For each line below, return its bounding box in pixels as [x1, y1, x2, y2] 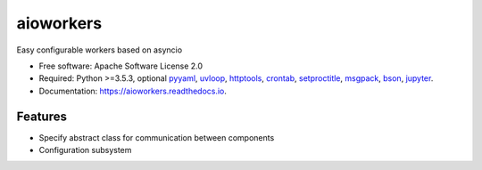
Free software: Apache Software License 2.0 [38, 61, 204, 71]
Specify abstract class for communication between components [38, 132, 275, 142]
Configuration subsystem [38, 145, 132, 156]
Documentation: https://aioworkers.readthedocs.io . [38, 85, 228, 96]
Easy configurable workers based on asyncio [16, 45, 183, 55]
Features [16, 109, 67, 124]
